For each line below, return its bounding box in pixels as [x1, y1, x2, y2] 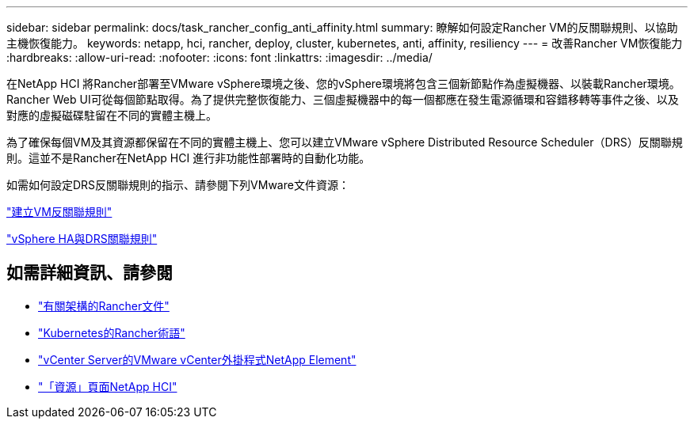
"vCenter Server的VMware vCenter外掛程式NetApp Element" [38, 352, 357, 366]
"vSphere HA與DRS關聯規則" [6, 232, 158, 245]
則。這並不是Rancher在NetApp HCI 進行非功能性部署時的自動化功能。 [6, 151, 371, 165]
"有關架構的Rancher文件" [38, 298, 170, 313]
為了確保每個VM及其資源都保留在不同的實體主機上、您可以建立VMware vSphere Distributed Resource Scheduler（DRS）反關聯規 [6, 135, 683, 149]
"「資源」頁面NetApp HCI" [38, 379, 177, 393]
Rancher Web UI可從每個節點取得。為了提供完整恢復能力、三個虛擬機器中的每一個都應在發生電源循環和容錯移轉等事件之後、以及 [6, 93, 679, 106]
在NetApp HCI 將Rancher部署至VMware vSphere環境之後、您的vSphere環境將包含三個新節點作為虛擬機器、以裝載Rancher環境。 [6, 77, 681, 90]
